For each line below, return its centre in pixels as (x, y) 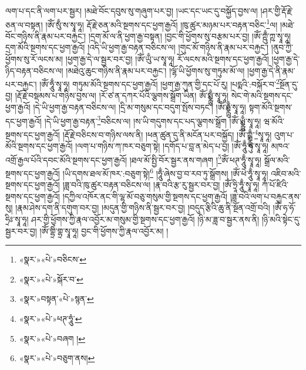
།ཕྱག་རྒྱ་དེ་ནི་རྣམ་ (271, 70)
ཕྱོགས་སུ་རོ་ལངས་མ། (34, 59)
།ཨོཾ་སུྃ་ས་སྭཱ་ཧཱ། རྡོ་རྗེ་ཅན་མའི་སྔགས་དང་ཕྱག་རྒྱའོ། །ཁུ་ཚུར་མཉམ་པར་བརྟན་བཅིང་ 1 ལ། (162, 23)
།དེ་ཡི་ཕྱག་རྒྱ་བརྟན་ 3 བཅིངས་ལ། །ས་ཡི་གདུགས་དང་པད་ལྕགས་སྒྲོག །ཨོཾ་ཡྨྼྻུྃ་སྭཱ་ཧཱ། (153, 120)
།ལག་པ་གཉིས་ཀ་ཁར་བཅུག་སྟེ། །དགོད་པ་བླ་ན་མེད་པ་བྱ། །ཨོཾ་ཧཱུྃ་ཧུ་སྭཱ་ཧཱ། (172, 146)
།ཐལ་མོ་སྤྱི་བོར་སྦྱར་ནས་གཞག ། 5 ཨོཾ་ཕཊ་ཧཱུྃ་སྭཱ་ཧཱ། (196, 159)
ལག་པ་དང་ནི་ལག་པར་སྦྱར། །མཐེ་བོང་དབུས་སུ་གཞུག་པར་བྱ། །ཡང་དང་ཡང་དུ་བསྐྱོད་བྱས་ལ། (132, 11)
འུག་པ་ (284, 134)
